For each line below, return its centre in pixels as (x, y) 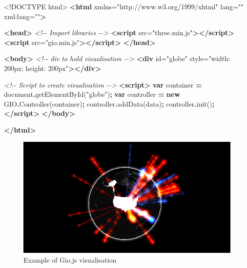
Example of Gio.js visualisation (70, 259)
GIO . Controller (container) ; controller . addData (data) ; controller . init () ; (109, 103)
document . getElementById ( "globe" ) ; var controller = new (92, 94)
